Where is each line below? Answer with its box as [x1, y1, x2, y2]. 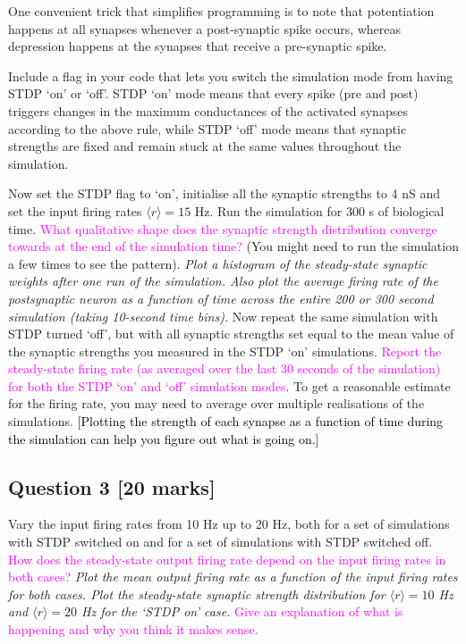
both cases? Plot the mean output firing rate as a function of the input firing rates [8, 567, 458, 586]
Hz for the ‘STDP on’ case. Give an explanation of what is [81, 602, 403, 621]
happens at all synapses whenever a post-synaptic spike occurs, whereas [8, 19, 402, 38]
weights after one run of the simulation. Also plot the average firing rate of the [8, 272, 438, 290]
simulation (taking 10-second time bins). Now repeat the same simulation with [8, 306, 438, 325]
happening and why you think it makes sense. [8, 620, 258, 639]
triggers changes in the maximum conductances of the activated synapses [8, 101, 408, 120]
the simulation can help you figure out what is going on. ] [8, 429, 319, 447]
